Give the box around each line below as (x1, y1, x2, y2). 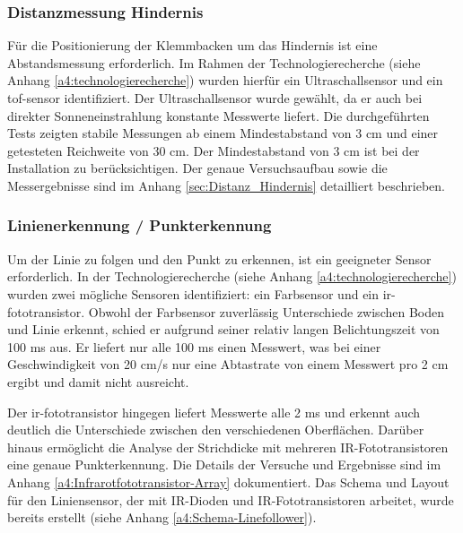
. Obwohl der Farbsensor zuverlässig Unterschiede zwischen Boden (81, 302, 444, 321)
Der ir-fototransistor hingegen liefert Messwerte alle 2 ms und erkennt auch (7, 402, 421, 421)
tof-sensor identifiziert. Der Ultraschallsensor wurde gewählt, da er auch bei (7, 89, 423, 107)
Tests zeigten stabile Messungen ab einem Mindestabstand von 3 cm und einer (7, 124, 439, 142)
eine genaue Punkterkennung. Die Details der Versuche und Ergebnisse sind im (7, 455, 441, 474)
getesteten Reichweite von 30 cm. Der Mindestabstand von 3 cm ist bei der (7, 141, 420, 159)
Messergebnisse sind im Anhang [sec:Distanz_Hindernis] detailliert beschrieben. (7, 176, 445, 194)
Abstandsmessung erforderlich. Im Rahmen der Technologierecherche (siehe (7, 53, 421, 72)
